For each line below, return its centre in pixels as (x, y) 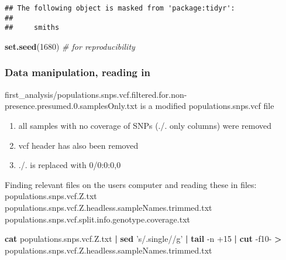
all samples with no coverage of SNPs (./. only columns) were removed (145, 125)
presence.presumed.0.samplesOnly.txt (71, 106)
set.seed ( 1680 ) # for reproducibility (70, 46)
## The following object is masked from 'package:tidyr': (120, 8)
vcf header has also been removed (78, 145)
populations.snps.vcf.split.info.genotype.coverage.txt (97, 219)
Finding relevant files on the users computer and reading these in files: (131, 184)
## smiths (32, 28)
